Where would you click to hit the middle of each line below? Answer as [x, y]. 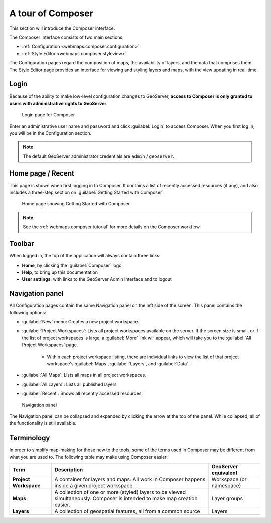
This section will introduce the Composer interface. [62, 28]
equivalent [225, 473]
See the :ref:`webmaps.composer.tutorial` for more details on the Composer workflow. [112, 227]
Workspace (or [229, 479]
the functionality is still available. [43, 423]
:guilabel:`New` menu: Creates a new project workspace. [81, 321]
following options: [28, 312]
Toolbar [22, 244]
